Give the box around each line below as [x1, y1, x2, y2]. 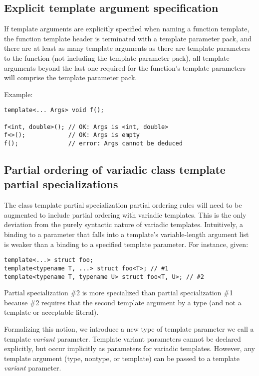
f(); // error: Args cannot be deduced [4, 139, 183, 147]
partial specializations [4, 176, 118, 192]
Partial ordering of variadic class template [4, 162, 226, 177]
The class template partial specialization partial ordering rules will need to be [4, 200, 242, 210]
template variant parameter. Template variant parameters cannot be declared [4, 333, 241, 344]
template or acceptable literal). [4, 307, 99, 317]
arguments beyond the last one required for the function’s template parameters [4, 62, 246, 73]
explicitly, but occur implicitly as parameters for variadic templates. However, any [4, 343, 255, 354]
